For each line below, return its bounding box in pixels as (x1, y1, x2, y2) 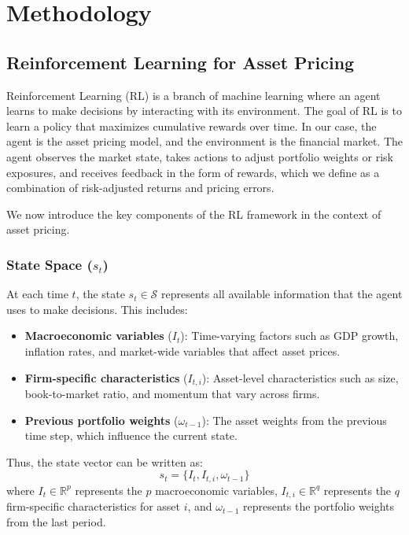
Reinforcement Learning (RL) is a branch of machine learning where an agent (6, 87, 381, 103)
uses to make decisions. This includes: (6, 301, 188, 317)
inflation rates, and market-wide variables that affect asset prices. (24, 342, 341, 359)
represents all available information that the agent (161, 286, 403, 302)
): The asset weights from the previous (201, 411, 387, 428)
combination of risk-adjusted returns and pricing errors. (6, 179, 275, 196)
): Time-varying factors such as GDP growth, (180, 327, 399, 344)
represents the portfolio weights (242, 498, 395, 515)
